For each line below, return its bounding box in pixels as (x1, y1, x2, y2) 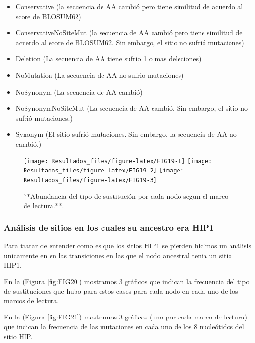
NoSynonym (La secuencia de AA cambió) (15, 86, 143, 97)
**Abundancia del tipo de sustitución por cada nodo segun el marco (24, 191, 229, 201)
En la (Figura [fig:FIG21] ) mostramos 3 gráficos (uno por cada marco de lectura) (4, 312, 247, 322)
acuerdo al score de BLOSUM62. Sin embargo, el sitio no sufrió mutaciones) (15, 37, 244, 47)
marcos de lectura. (4, 295, 59, 305)
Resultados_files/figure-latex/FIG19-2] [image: (24, 167, 184, 174)
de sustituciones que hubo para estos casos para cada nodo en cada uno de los (4, 286, 238, 296)
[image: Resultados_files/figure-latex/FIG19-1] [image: (24, 157, 212, 165)
